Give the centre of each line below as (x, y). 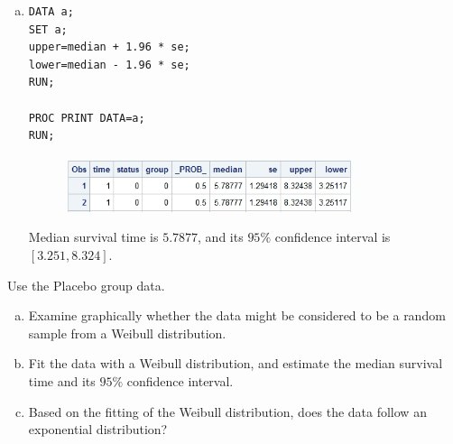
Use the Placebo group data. (86, 285)
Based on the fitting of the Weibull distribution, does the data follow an (227, 411)
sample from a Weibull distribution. (127, 333)
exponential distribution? (98, 429)
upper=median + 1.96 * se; (109, 47)
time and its (62, 380)
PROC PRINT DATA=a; (87, 118)
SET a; (48, 29)
